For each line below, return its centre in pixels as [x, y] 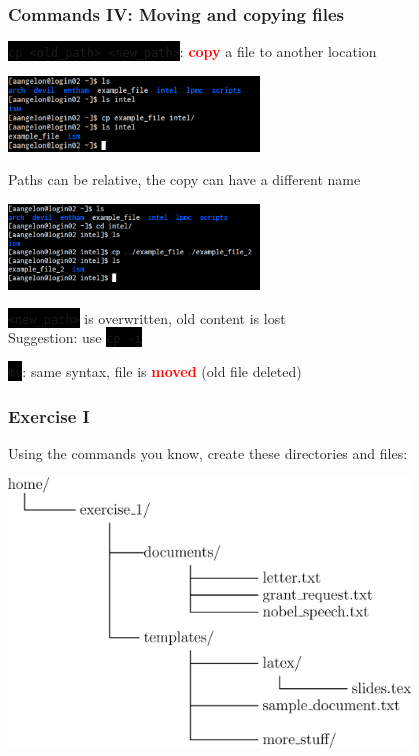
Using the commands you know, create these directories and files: [208, 452]
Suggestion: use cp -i [75, 337]
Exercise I [49, 415]
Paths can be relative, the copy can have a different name [184, 179]
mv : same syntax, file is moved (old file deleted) [155, 370]
